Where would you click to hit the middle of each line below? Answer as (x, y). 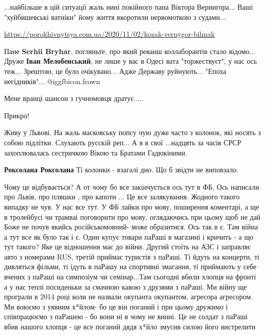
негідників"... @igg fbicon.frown (52, 81)
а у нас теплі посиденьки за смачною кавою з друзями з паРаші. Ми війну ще (126, 286)
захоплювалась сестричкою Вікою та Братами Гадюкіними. (96, 152)
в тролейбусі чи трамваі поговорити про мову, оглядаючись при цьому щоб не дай (132, 216)
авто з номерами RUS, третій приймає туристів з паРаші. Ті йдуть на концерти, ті (132, 256)
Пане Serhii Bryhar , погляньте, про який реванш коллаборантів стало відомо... (130, 51)
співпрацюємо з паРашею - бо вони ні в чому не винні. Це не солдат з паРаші (126, 316)
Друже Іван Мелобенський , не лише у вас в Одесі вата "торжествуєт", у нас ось (131, 61)
